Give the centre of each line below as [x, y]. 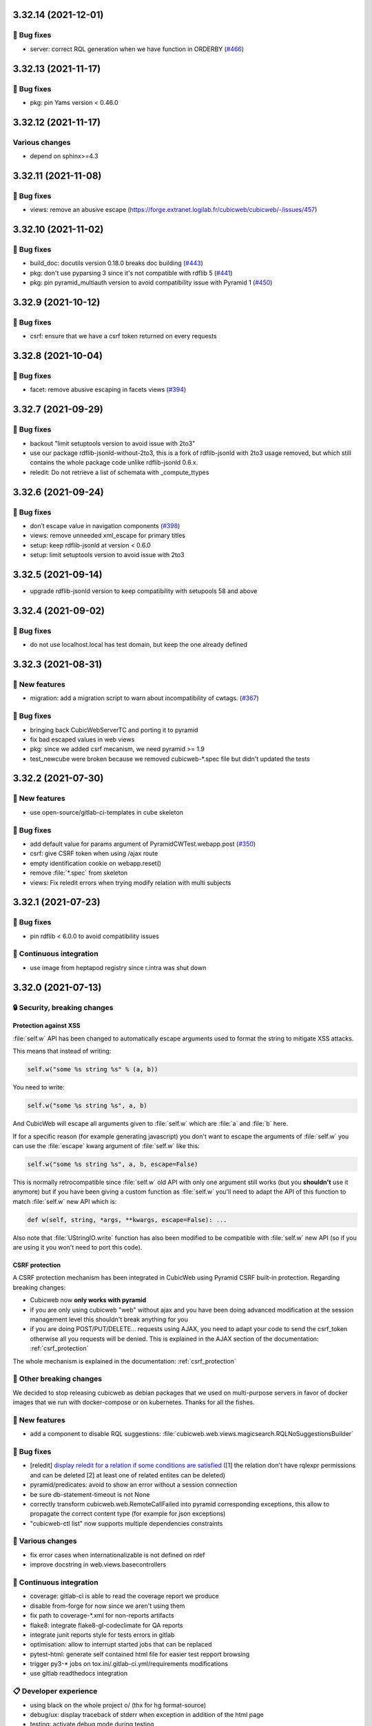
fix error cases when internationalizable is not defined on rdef [117, 1555]
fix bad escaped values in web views [82, 739]
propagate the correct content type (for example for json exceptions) [128, 1514]
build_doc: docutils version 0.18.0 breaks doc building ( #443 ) [116, 263]
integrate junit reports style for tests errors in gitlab [102, 1635]
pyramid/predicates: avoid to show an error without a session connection [134, 1485]
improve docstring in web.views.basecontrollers [98, 1564]
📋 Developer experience [55, 1691]
